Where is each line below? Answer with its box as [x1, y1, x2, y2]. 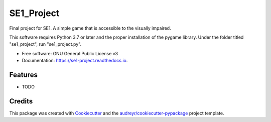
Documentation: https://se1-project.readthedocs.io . [22, 58, 128, 64]
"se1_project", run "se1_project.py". [9, 41, 82, 47]
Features [9, 70, 38, 79]
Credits [9, 97, 33, 105]
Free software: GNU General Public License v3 [22, 50, 118, 56]
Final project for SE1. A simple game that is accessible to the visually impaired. [9, 25, 171, 31]
